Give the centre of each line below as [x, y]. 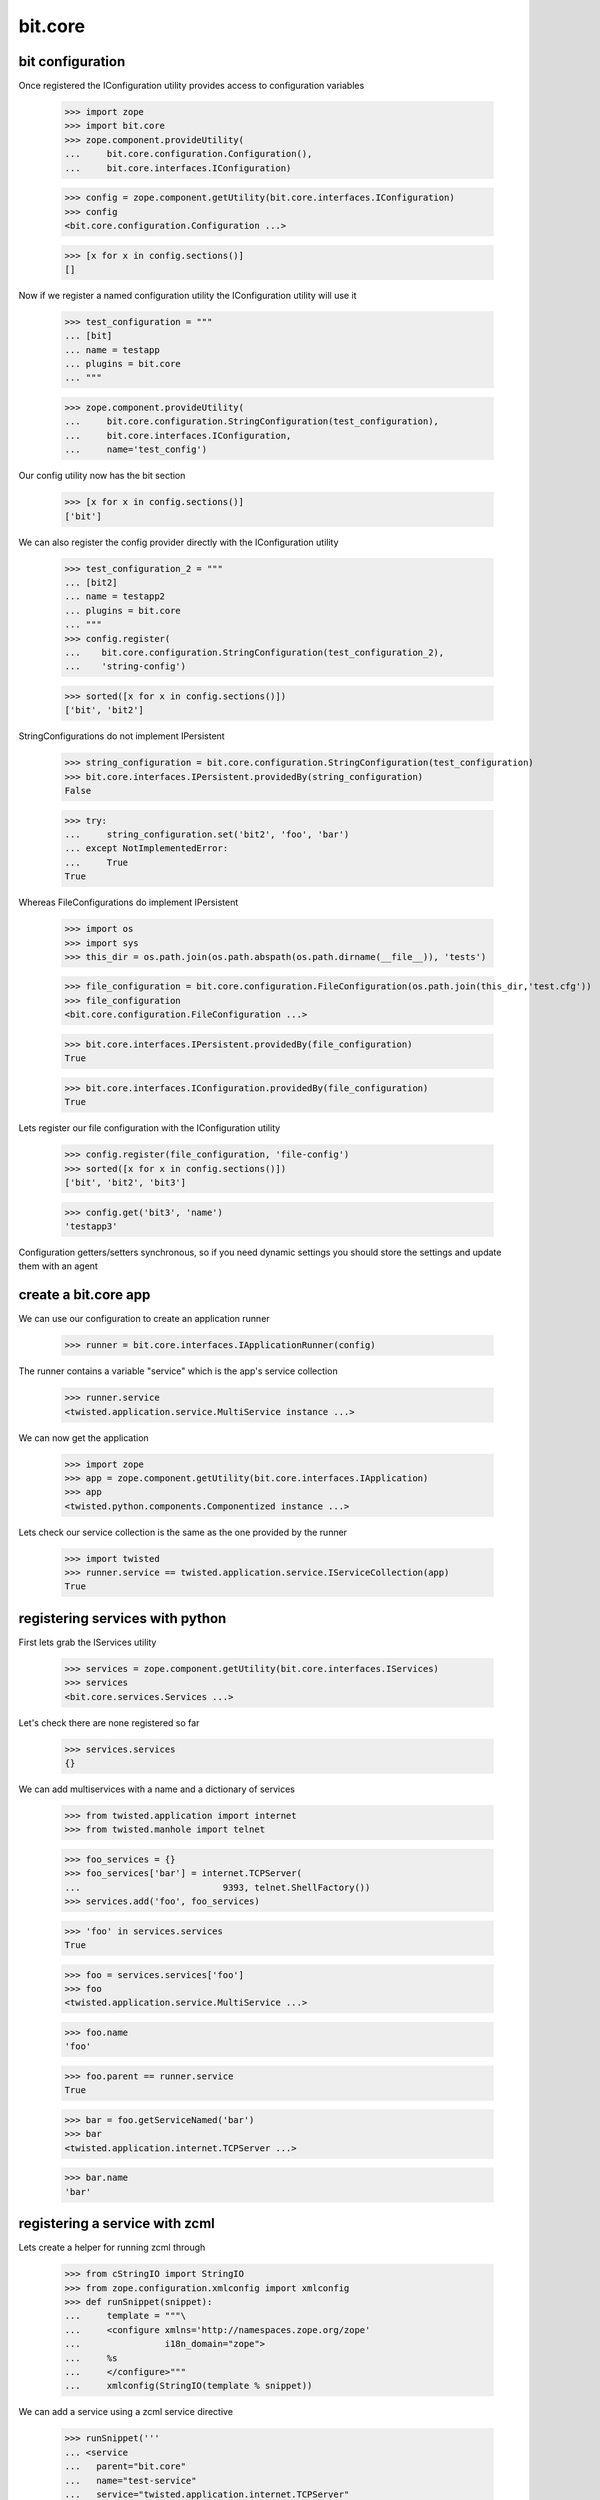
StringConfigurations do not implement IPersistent [121, 736]
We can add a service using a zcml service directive [126, 2412]
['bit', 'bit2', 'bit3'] [125, 1182]
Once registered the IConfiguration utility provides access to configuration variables [191, 86]
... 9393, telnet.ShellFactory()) [217, 1887]
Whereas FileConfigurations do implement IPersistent [128, 902]
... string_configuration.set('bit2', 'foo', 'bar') [207, 834]
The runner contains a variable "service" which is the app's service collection [178, 1371]
